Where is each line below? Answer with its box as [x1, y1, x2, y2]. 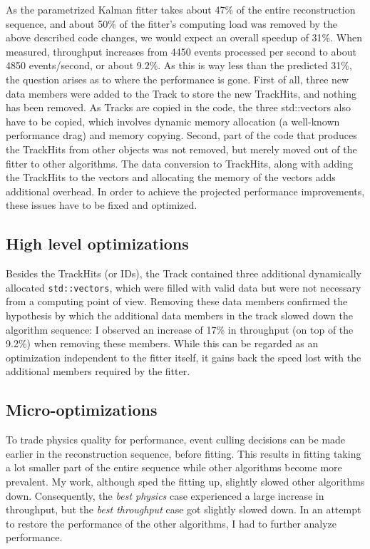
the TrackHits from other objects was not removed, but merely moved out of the [6, 141, 357, 156]
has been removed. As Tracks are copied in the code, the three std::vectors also [6, 100, 351, 115]
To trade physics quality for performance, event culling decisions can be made [6, 432, 346, 447]
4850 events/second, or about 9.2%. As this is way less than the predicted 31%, [6, 58, 352, 73]
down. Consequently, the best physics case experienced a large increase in [6, 488, 324, 503]
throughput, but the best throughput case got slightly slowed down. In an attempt [6, 502, 361, 517]
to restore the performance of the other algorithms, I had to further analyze [6, 515, 337, 530]
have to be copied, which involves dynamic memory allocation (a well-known [6, 113, 340, 128]
